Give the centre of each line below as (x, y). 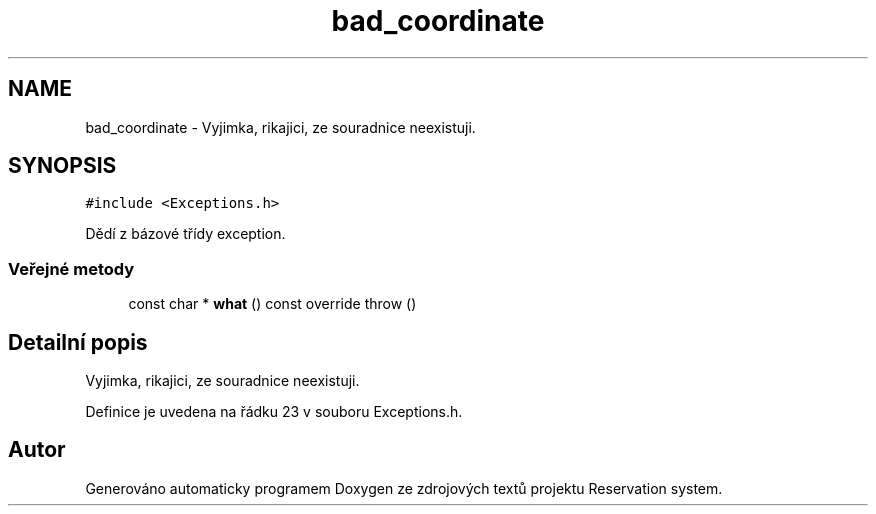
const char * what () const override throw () (272, 304)
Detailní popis (78, 342)
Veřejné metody (71, 268)
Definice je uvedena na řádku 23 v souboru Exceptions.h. (274, 412)
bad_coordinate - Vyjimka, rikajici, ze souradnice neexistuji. (280, 127)
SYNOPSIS (62, 166)
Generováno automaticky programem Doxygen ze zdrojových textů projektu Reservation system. (404, 488)
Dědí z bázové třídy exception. (185, 234)
